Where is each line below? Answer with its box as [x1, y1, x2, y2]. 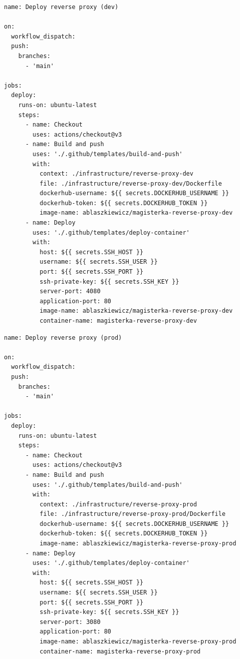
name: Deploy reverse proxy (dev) [4, 4, 119, 11]
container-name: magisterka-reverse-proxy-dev [39, 317, 197, 324]
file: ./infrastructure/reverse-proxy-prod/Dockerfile [39, 510, 226, 518]
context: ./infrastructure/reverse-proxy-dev [39, 170, 194, 178]
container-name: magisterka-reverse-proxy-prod [39, 647, 201, 655]
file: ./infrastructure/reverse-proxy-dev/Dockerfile [39, 180, 222, 187]
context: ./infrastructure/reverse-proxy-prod [39, 500, 197, 508]
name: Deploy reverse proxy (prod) [4, 334, 122, 341]
